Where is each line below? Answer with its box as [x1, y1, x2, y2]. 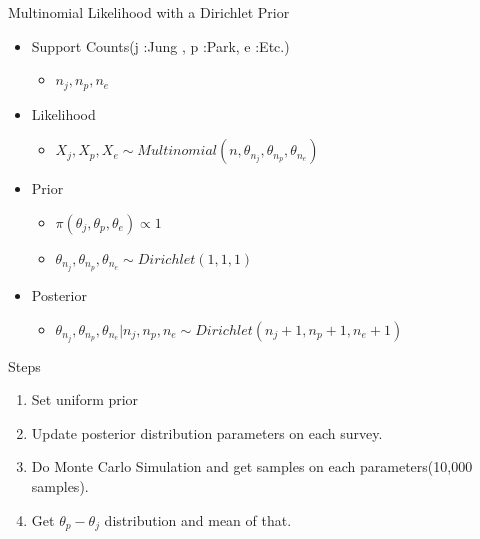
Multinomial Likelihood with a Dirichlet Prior [8, 2, 290, 22]
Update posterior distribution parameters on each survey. [31, 422, 383, 443]
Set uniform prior [31, 389, 139, 410]
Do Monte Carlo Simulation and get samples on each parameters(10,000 [31, 456, 473, 477]
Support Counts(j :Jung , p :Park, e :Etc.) [31, 35, 290, 56]
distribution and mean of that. [104, 509, 292, 530]
